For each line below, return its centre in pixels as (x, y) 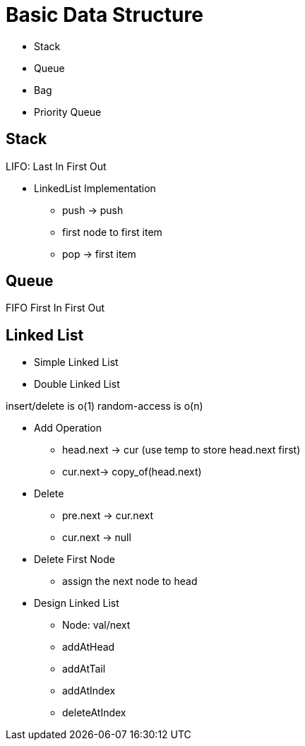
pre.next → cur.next (108, 516)
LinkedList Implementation (95, 188)
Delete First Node (74, 559)
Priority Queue (68, 112)
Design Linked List (77, 603)
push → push (93, 210)
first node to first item (112, 232)
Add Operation (68, 428)
